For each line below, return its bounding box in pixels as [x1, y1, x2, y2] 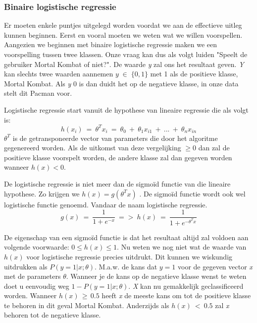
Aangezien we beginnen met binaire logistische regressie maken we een [4, 39, 217, 50]
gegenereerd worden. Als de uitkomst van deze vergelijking [4, 142, 181, 153]
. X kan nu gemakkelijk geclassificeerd [128, 280, 244, 291]
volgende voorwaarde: [4, 242, 69, 252]
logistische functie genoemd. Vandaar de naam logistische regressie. [4, 199, 207, 209]
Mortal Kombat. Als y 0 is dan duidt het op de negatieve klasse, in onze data [4, 78, 239, 88]
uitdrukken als [4, 261, 48, 271]
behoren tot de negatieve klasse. [4, 310, 101, 320]
